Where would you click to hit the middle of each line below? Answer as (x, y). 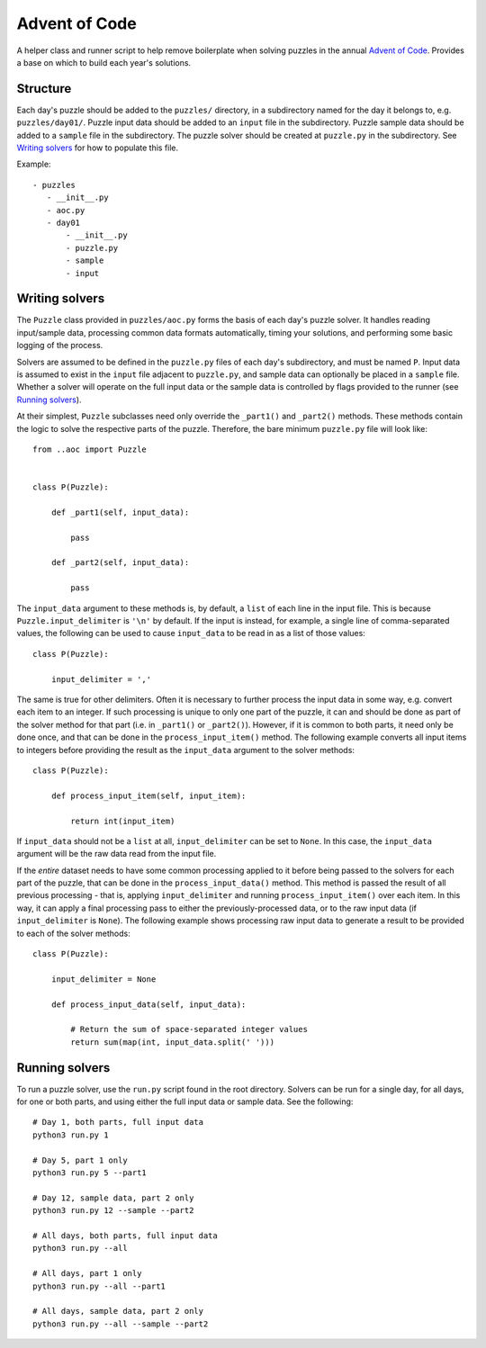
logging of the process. (60, 346)
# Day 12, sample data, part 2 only (113, 1198)
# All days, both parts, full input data (125, 1236)
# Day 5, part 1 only (80, 1160)
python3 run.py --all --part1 (99, 1286)
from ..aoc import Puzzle (90, 449)
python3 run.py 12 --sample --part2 (113, 1211)
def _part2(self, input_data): (120, 563)
